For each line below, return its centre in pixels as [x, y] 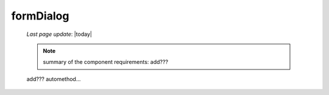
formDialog [40, 16]
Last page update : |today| [59, 34]
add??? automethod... [54, 79]
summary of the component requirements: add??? [106, 62]
